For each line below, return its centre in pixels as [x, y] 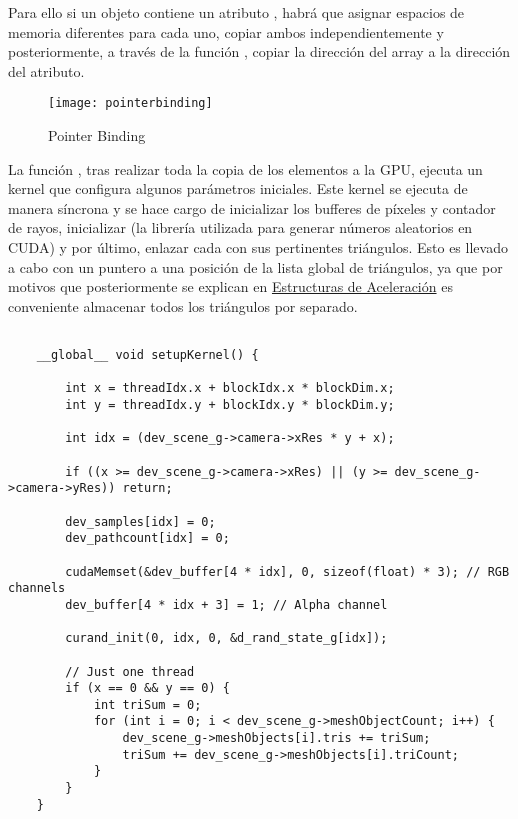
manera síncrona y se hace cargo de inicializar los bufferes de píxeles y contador [252, 207]
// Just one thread [130, 671]
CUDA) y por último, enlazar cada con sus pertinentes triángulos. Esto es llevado [258, 247]
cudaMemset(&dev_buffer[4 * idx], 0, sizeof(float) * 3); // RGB [287, 571]
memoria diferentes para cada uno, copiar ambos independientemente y [226, 31]
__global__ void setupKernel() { [147, 355]
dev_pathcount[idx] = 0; [147, 538]
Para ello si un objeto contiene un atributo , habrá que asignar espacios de [236, 12]
